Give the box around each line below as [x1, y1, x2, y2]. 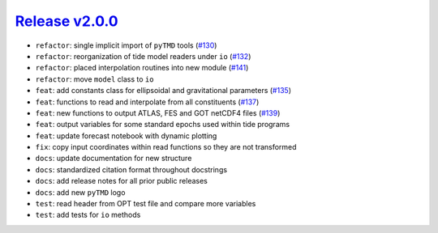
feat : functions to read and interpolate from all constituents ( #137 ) [35, 97, 260, 107]
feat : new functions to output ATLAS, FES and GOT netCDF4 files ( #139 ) [35, 108, 281, 117]
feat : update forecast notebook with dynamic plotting [35, 130, 217, 141]
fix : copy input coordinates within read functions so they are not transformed [35, 142, 297, 152]
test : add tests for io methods [35, 210, 141, 220]
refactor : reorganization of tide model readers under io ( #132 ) [35, 51, 251, 61]
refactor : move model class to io [35, 74, 154, 84]
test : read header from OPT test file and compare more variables [35, 199, 256, 209]
